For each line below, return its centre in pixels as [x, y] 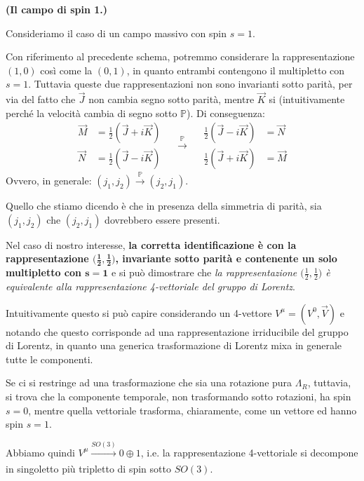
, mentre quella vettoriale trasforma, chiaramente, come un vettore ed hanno [193, 410]
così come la [66, 70]
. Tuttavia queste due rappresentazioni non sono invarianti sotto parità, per [190, 84]
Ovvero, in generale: [49, 181]
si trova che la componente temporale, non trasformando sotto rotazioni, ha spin [178, 397]
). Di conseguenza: [226, 113]
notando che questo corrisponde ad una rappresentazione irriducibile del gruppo [177, 331]
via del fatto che [41, 99]
